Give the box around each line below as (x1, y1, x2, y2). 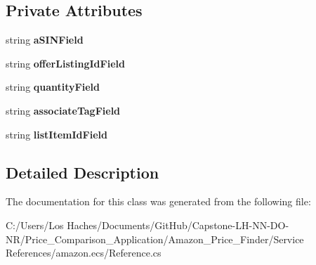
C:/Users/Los (6, 217, 64, 232)
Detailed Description (6, 161, 159, 183)
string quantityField (6, 79, 100, 94)
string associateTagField (6, 103, 121, 117)
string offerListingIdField (6, 56, 125, 70)
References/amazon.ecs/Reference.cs (6, 245, 162, 260)
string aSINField (6, 32, 84, 47)
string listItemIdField (6, 127, 107, 141)
